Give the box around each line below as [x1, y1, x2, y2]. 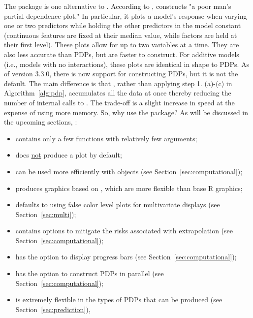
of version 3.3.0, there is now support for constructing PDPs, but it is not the [4, 68, 238, 79]
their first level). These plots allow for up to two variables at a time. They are [4, 39, 239, 50]
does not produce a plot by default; [15, 150, 122, 160]
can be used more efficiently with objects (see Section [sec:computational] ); [15, 166, 243, 176]
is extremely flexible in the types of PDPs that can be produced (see [15, 294, 222, 305]
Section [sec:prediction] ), [15, 304, 91, 314]
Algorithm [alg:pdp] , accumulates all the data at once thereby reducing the [4, 88, 231, 98]
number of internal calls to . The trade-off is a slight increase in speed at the [4, 97, 235, 107]
